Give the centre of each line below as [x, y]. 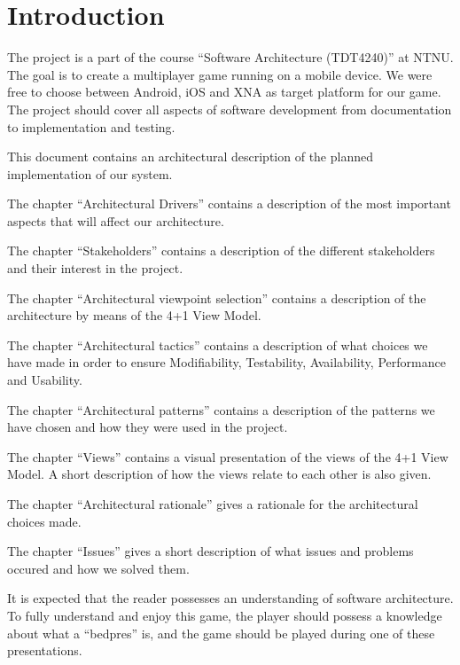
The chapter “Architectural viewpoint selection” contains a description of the [217, 297]
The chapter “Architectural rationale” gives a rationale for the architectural [213, 504]
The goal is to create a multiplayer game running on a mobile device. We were [220, 74]
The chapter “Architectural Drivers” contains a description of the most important [229, 203]
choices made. [44, 521]
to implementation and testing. [91, 126]
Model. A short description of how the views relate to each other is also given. [219, 474]
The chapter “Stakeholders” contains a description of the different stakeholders [221, 250]
